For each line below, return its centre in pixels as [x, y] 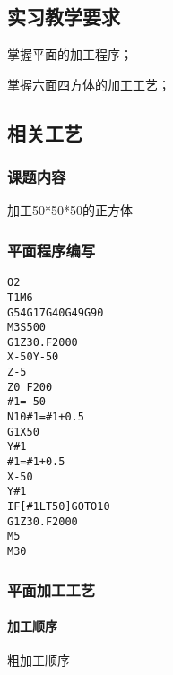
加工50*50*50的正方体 [70, 210]
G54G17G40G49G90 [56, 312]
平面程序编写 [52, 250]
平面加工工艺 [52, 589]
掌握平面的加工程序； [70, 54]
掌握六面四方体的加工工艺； [89, 84]
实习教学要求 [64, 17]
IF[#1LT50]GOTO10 [59, 507]
